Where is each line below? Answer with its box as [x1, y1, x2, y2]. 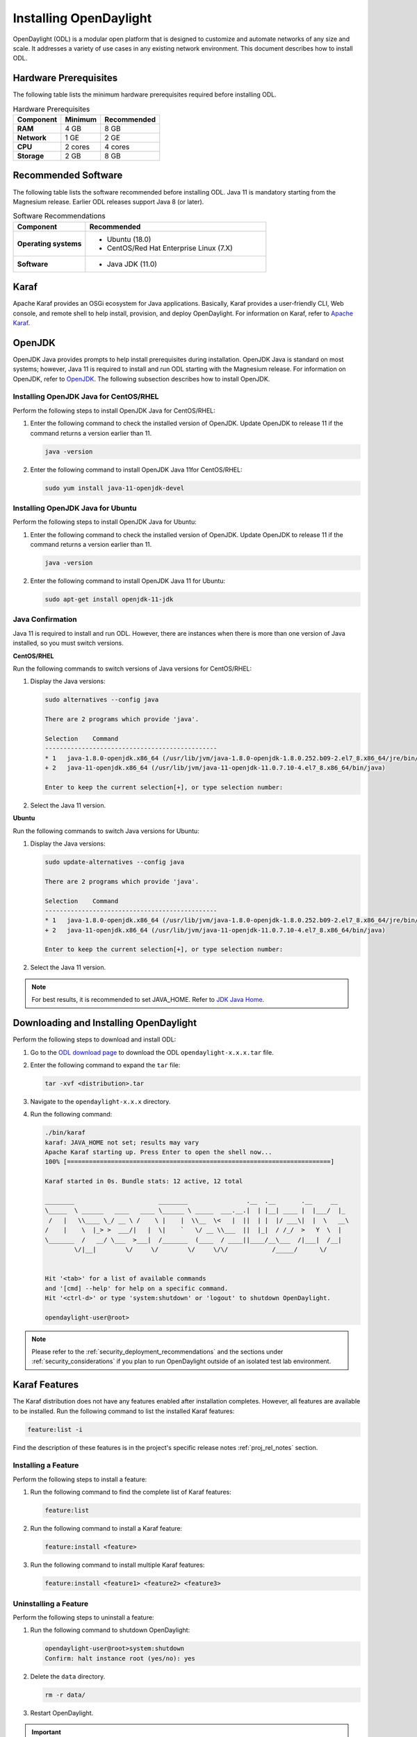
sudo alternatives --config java [44, 695, 159, 704]
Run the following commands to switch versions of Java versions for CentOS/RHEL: [13, 664, 252, 673]
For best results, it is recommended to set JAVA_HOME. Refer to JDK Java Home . [31, 996, 265, 1004]
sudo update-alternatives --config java [44, 858, 184, 866]
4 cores [104, 142, 130, 151]
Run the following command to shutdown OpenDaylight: [30, 1626, 190, 1634]
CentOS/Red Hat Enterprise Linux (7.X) [106, 243, 233, 253]
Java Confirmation [13, 615, 78, 625]
